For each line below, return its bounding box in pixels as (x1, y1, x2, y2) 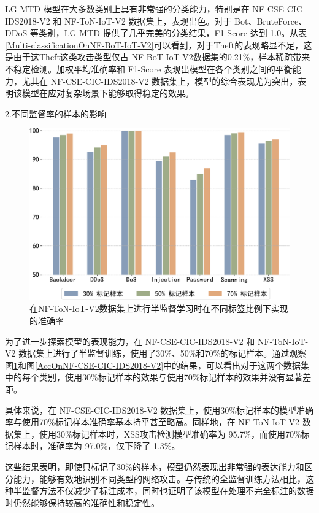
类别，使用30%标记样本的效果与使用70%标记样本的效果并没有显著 (39, 371, 303, 384)
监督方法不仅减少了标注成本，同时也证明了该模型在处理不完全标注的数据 (21, 484, 314, 497)
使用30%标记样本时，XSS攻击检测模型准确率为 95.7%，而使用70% (39, 427, 301, 440)
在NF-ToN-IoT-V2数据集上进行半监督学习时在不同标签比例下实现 (29, 302, 288, 315)
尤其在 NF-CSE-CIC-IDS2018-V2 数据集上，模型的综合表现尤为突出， (21, 74, 298, 87)
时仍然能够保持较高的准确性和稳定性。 (5, 496, 159, 509)
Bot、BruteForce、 (234, 14, 307, 27)
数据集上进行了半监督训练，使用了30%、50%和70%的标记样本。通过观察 (18, 347, 307, 360)
